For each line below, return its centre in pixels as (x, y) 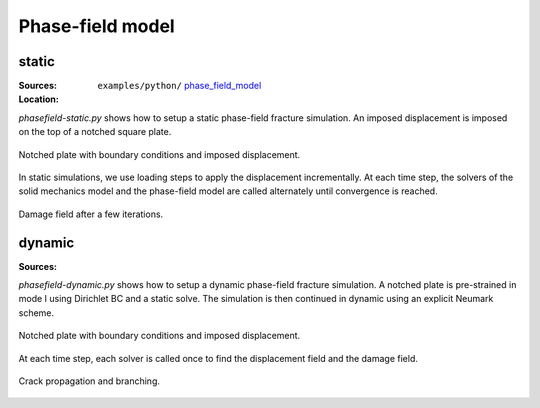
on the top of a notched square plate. (95, 132)
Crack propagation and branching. (89, 381)
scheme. (36, 312)
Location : (38, 99)
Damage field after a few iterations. (91, 214)
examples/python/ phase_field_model (179, 86)
